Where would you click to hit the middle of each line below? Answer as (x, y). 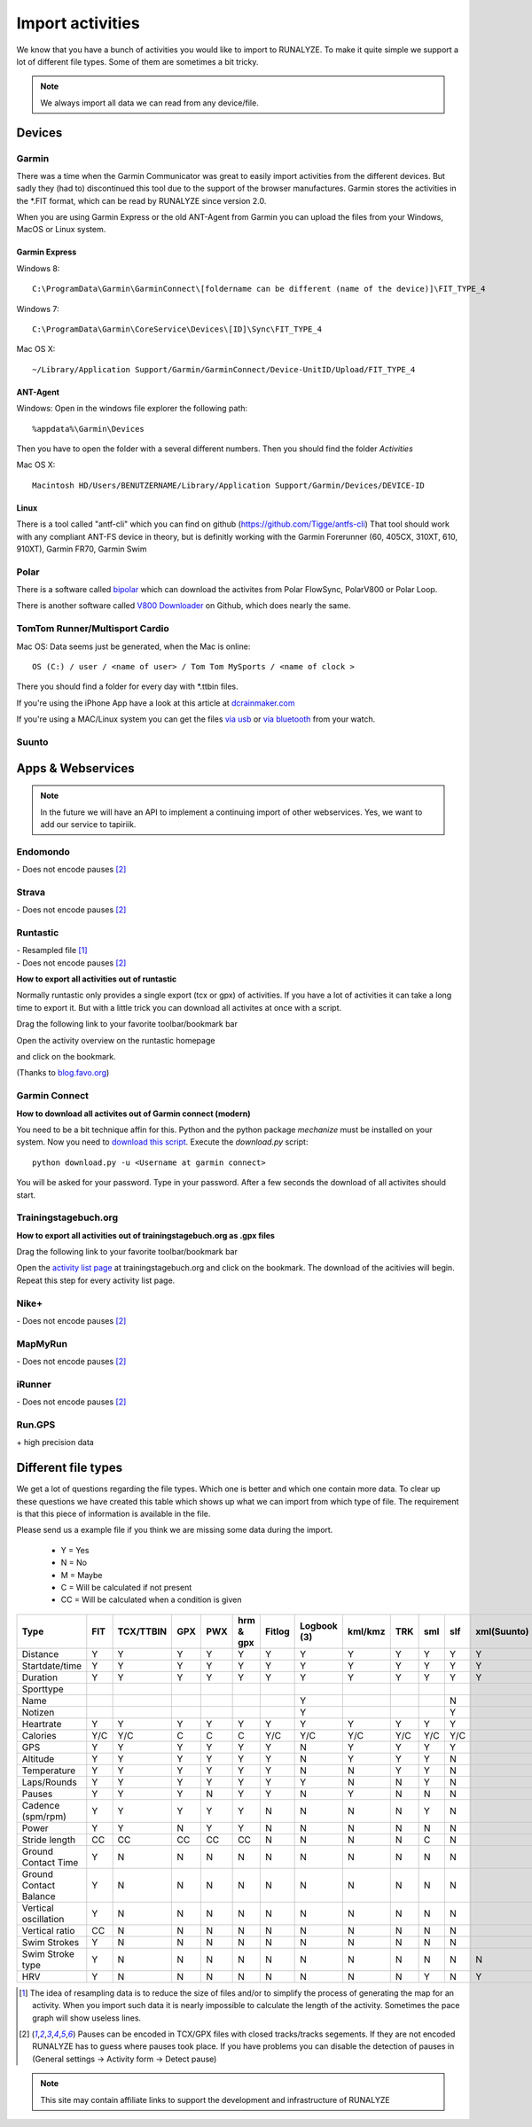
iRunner (34, 1384)
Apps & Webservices (75, 768)
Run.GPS (36, 1425)
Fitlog (277, 1631)
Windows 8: (38, 268)
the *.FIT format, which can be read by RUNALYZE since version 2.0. (141, 200)
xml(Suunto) (502, 1631)
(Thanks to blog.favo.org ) (63, 1073)
